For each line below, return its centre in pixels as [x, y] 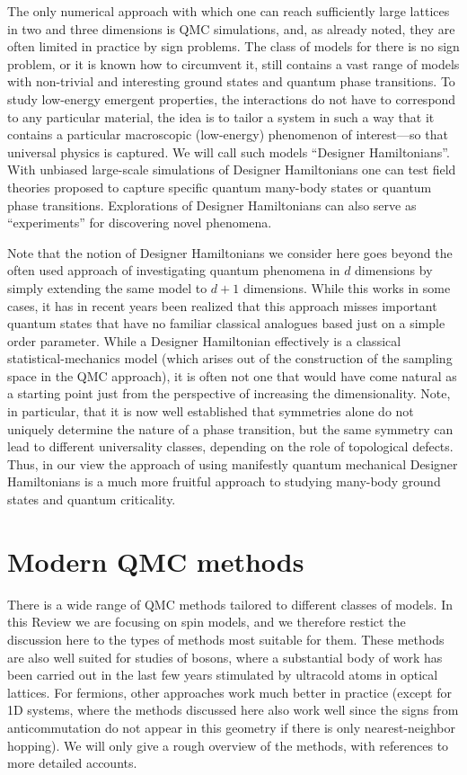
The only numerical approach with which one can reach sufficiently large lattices [229, 11]
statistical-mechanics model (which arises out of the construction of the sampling [230, 358]
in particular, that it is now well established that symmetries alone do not [211, 411]
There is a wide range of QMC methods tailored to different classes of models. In [230, 604]
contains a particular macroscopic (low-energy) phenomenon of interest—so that [228, 134]
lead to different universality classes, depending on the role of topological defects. [230, 446]
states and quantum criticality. [92, 499]
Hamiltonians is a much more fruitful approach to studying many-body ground [224, 481]
